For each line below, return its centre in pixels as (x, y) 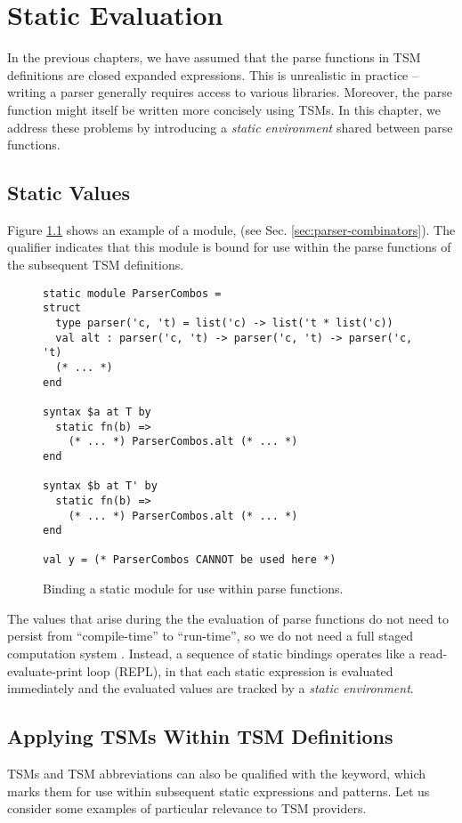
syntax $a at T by (97, 411)
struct (62, 308)
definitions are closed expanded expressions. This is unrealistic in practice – (213, 74)
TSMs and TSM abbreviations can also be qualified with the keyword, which (217, 773)
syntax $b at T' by (100, 486)
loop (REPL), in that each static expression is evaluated (240, 670)
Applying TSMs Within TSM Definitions (200, 736)
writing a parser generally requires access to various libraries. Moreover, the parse (230, 92)
